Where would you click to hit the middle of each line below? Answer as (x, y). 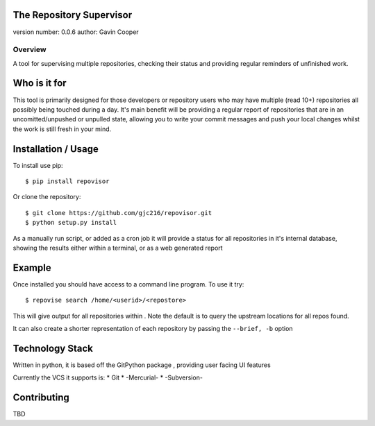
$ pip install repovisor (67, 181)
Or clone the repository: (47, 197)
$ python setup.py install (71, 223)
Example (32, 267)
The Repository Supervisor (72, 15)
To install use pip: (38, 165)
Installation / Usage (56, 149)
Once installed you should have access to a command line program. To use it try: (128, 284)
